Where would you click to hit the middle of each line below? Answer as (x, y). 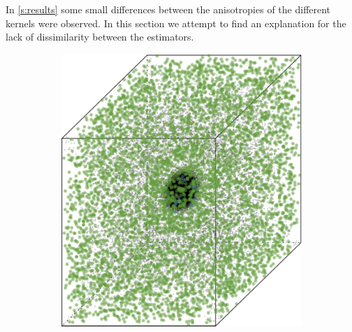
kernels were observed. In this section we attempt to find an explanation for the (176, 23)
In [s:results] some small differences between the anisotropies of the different (168, 9)
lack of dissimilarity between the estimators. (100, 37)
